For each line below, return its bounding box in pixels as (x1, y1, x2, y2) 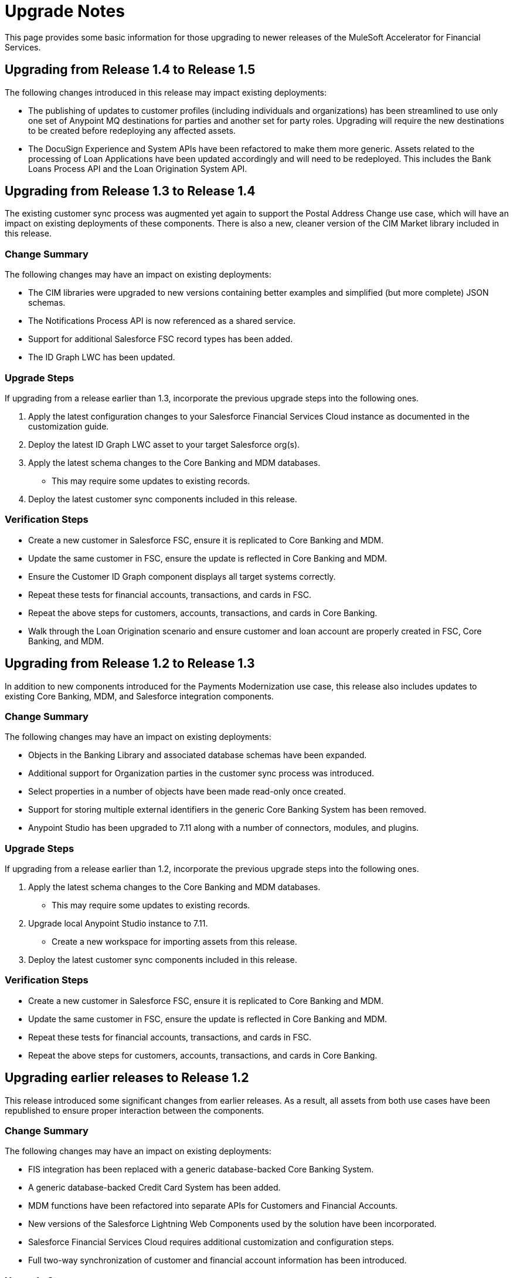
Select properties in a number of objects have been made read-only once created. (28, 786, 346, 797)
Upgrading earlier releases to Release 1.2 (5, 1070, 249, 1086)
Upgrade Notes (5, 1, 125, 21)
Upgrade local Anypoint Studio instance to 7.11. (28, 918, 208, 929)
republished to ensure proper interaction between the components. (5, 1105, 264, 1115)
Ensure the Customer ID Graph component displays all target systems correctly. (28, 571, 336, 581)
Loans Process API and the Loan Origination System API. (28, 163, 247, 174)
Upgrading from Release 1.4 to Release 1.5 (5, 62, 256, 77)
